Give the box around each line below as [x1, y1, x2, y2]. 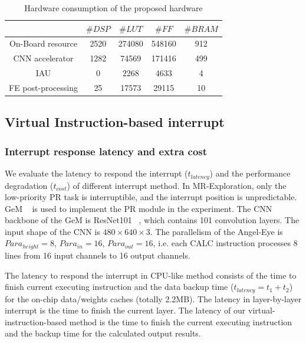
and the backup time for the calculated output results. [5, 327, 201, 339]
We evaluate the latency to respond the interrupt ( [5, 167, 188, 179]
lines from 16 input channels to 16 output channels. [5, 249, 190, 261]
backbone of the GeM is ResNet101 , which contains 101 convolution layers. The [5, 214, 300, 226]
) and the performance [209, 167, 291, 179]
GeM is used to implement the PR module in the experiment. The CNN [5, 202, 272, 214]
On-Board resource [9, 37, 78, 50]
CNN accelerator [13, 52, 74, 64]
